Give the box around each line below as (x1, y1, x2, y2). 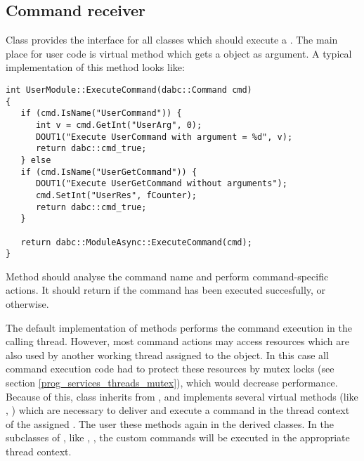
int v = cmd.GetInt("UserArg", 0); (35, 119, 202, 130)
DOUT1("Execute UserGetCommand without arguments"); (35, 178, 287, 189)
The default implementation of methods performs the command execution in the (6, 320, 352, 335)
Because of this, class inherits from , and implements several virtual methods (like (6, 389, 358, 403)
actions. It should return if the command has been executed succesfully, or (6, 283, 326, 297)
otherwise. (6, 297, 49, 311)
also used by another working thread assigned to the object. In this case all (6, 347, 329, 362)
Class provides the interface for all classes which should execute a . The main (6, 32, 338, 47)
